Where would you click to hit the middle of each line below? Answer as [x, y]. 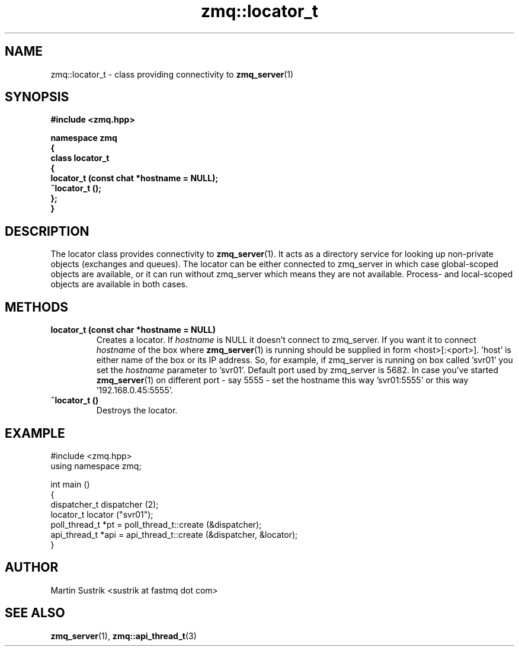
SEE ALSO [35, 613]
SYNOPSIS [37, 97]
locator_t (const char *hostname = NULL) [133, 330]
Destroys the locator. [137, 411]
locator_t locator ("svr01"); [102, 514]
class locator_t [80, 158]
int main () [70, 484]
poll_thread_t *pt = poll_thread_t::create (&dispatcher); [156, 524]
